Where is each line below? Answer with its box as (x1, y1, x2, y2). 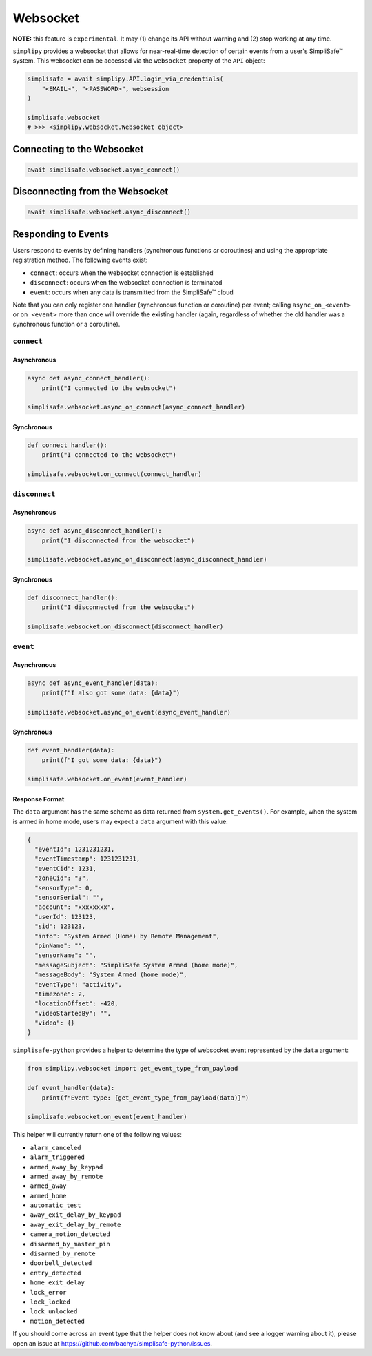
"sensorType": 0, (34, 884, 93, 892)
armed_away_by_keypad (30, 1163, 103, 1171)
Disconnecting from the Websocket (12, 186, 169, 198)
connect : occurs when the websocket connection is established (30, 269, 214, 277)
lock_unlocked (30, 1308, 78, 1315)
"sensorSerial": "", (34, 893, 104, 901)
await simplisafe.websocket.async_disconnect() (27, 208, 191, 216)
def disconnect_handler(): (27, 594, 118, 602)
